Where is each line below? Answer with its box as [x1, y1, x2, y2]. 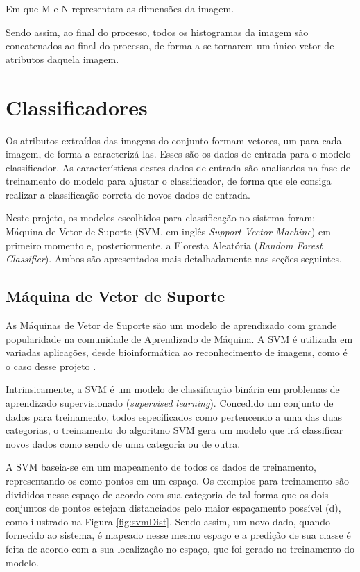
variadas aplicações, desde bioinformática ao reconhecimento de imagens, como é [6, 345, 348, 360]
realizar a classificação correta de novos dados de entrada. [6, 187, 250, 201]
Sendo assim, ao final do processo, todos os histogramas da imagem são [6, 24, 309, 39]
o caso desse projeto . [6, 358, 96, 373]
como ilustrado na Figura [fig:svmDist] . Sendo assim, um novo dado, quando [6, 514, 330, 528]
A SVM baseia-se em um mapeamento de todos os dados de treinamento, [6, 460, 316, 474]
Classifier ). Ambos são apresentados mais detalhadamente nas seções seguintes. [6, 251, 342, 266]
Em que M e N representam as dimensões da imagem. [6, 1, 234, 15]
